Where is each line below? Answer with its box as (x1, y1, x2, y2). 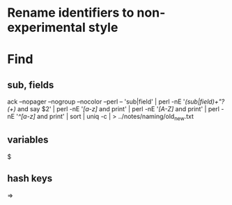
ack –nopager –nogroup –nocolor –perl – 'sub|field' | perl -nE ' (7, 97, 186, 106)
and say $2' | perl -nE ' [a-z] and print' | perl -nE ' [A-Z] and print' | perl (17, 105, 220, 113)
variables (7, 134, 49, 146)
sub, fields (7, 79, 54, 91)
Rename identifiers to (7, 5, 134, 21)
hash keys (7, 172, 53, 185)
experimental (7, 19, 86, 35)
